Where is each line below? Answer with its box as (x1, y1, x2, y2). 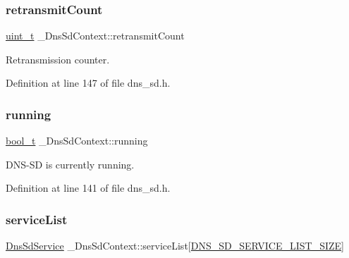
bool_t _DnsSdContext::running (6, 133, 148, 148)
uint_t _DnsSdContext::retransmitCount (6, 28, 185, 43)
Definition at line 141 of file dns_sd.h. (6, 180, 171, 195)
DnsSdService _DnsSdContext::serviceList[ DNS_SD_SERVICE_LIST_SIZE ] (6, 238, 344, 253)
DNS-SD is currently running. (6, 156, 135, 171)
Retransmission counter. (6, 51, 110, 66)
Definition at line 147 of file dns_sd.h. (6, 75, 171, 90)
